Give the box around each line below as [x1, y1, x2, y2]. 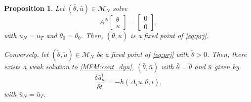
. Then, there [207, 49, 247, 59]
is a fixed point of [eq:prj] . [130, 30, 209, 40]
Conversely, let [4, 49, 49, 59]
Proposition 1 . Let [4, 3, 65, 13]
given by [214, 61, 239, 72]
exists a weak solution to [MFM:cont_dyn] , [4, 61, 134, 72]
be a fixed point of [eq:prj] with [96, 49, 189, 59]
